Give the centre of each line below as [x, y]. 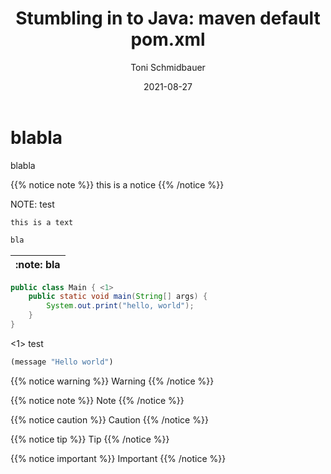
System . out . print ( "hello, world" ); [120, 306]
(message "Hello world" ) [62, 362]
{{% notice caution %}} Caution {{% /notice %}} [109, 419]
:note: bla [38, 264]
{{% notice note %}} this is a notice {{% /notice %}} [117, 184]
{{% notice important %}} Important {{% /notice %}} [118, 458]
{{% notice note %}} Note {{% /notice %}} [97, 400]
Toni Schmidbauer [168, 67]
